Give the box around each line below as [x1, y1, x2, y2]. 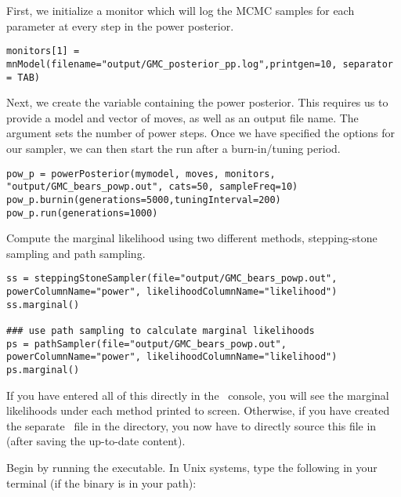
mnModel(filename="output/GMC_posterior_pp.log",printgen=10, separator [6, 58, 393, 70]
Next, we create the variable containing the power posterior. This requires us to [6, 94, 388, 111]
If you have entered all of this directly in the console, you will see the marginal [6, 386, 389, 403]
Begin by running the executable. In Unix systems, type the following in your [6, 459, 378, 475]
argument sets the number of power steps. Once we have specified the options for [6, 125, 396, 141]
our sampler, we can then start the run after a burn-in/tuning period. [6, 140, 341, 156]
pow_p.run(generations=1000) [6, 207, 158, 219]
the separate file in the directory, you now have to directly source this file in [6, 417, 377, 434]
